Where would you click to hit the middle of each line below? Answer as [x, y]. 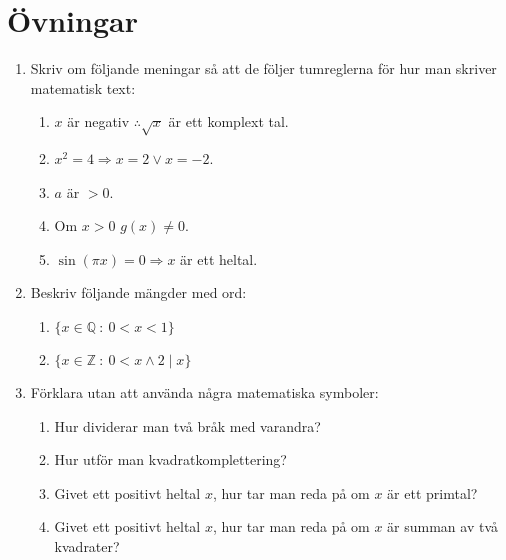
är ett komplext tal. [228, 121]
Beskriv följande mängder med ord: [138, 292]
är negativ [98, 121]
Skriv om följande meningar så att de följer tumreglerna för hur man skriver [263, 68]
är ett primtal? [432, 492]
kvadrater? [87, 546]
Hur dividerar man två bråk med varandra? [187, 425]
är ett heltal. [219, 258]
